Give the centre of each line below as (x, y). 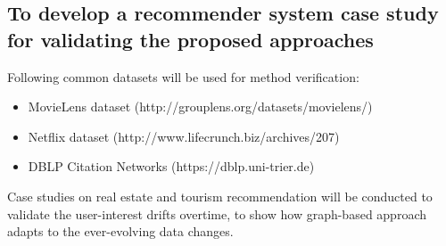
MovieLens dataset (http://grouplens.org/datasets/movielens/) (200, 107)
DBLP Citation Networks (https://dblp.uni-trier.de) (171, 166)
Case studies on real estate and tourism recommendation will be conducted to (220, 196)
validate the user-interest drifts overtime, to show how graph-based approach (217, 213)
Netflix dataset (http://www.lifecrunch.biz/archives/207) (184, 136)
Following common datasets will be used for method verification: (183, 76)
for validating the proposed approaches (190, 39)
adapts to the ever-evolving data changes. (120, 231)
